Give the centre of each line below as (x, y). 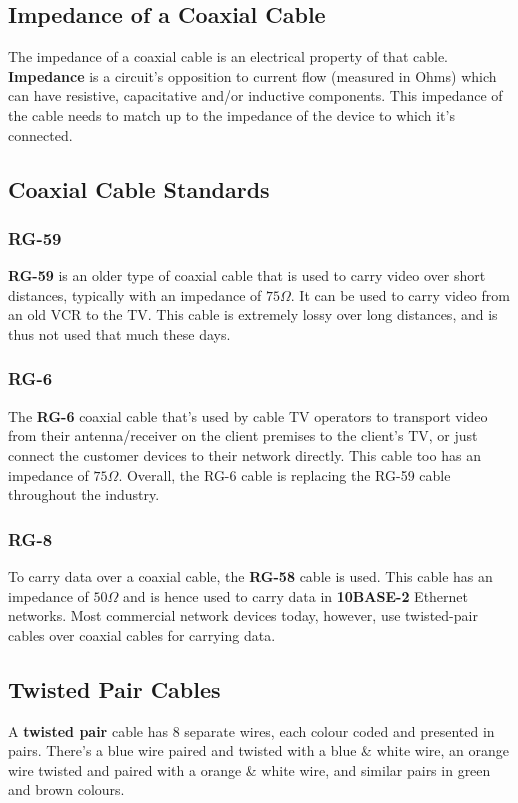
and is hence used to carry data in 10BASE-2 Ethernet (296, 595)
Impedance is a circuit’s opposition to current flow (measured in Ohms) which (252, 75)
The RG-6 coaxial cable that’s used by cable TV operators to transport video (248, 415)
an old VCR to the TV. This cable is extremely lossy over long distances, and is (253, 314)
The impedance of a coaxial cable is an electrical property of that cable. (228, 56)
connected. (40, 134)
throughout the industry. (84, 494)
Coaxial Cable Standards (139, 188)
